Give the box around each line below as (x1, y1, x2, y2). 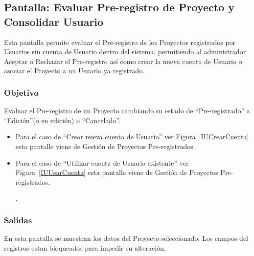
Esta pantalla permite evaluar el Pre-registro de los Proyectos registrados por (4, 37, 236, 47)
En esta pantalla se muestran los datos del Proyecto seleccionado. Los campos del (4, 233, 248, 243)
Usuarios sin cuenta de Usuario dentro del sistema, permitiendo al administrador (4, 46, 246, 57)
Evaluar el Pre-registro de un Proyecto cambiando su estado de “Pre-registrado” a (4, 106, 250, 116)
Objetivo (4, 86, 39, 98)
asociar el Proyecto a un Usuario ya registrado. (4, 65, 145, 76)
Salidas (4, 213, 32, 226)
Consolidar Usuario (4, 14, 104, 29)
